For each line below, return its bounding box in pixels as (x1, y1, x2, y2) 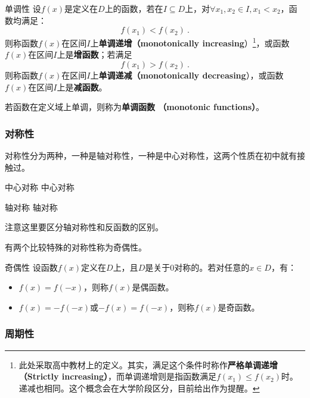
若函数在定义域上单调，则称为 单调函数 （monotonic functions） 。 (5, 101, 265, 113)
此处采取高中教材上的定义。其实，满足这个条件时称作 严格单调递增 (18, 358, 278, 371)
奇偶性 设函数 (5, 261, 58, 273)
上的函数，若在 (104, 2, 163, 14)
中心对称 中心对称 (5, 181, 75, 193)
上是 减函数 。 (57, 80, 107, 93)
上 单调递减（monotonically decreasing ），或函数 (90, 69, 284, 82)
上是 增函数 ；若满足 (57, 48, 132, 61)
